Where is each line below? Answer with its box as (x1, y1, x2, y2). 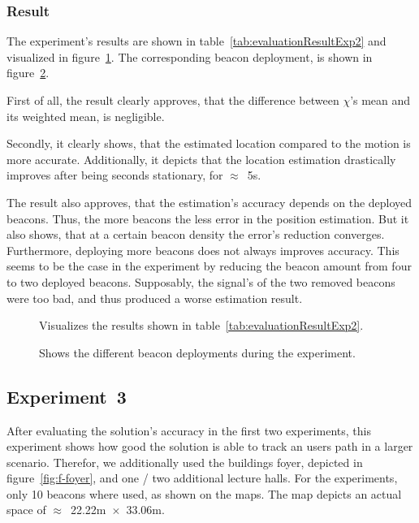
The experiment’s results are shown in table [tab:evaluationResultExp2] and (6, 32, 387, 50)
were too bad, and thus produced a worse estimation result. (6, 289, 303, 306)
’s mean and (350, 92, 411, 108)
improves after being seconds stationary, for (6, 166, 223, 184)
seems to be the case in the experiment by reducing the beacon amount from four (6, 257, 412, 274)
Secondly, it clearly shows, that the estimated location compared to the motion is (6, 135, 411, 152)
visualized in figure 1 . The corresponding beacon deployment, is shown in (6, 48, 373, 65)
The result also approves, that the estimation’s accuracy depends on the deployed (6, 193, 413, 210)
